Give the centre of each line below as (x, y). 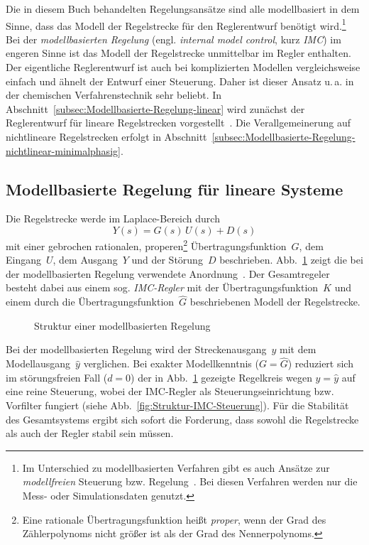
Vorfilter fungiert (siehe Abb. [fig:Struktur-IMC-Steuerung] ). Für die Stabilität (177, 405)
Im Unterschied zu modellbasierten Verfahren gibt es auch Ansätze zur (176, 467)
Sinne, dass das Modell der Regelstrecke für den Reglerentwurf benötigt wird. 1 (176, 24)
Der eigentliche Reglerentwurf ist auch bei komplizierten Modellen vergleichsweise (183, 67)
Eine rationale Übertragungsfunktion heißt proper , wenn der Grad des (174, 519)
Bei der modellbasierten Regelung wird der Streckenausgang (136, 349)
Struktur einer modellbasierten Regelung (122, 325)
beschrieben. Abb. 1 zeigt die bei (291, 260)
